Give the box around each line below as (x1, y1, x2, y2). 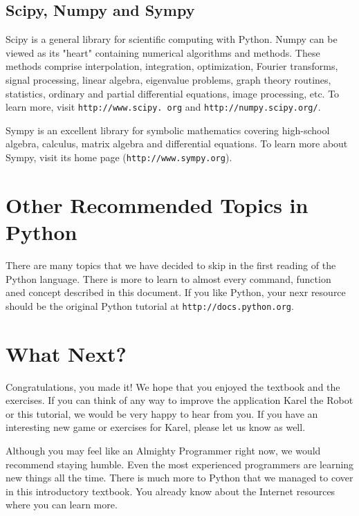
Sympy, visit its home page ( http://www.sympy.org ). (6, 150, 232, 165)
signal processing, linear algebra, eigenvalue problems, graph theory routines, (6, 72, 331, 86)
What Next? (6, 339, 127, 367)
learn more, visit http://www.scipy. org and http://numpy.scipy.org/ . (6, 100, 321, 114)
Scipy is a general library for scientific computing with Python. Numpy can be (6, 32, 338, 46)
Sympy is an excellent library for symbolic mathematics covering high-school (6, 122, 330, 137)
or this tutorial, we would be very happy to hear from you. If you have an (6, 406, 318, 421)
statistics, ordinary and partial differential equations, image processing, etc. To (6, 86, 340, 100)
